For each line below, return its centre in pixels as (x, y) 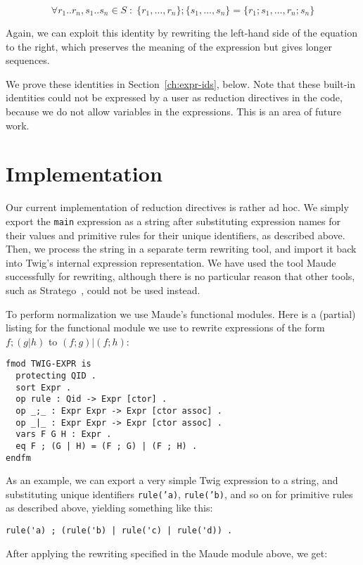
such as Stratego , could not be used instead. (103, 290)
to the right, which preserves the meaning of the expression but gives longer (169, 46)
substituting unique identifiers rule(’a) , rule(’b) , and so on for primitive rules (179, 494)
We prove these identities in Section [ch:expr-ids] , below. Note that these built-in (181, 83)
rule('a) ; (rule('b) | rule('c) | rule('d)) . (119, 531)
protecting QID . (56, 375)
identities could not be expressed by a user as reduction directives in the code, (174, 97)
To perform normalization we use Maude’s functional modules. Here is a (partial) (181, 313)
